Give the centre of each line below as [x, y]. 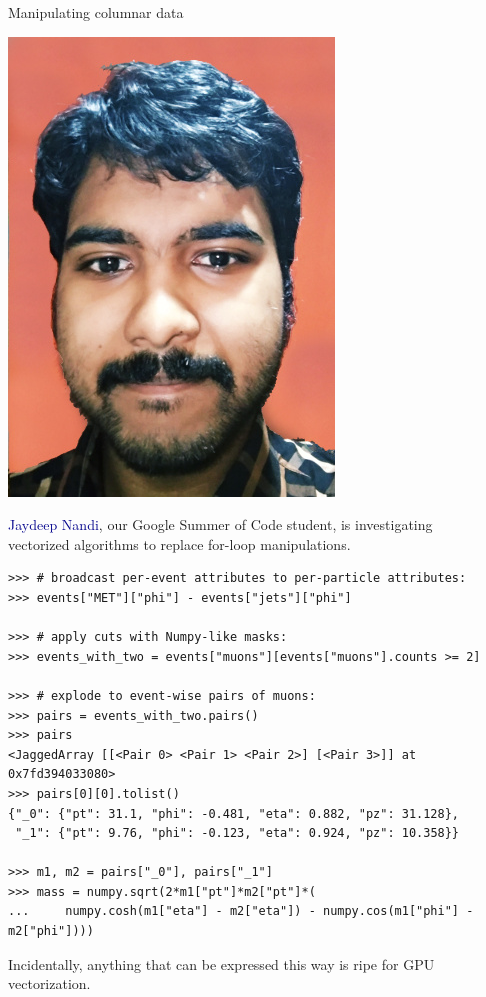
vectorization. [49, 983]
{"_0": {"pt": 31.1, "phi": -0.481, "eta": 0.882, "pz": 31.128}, [234, 813]
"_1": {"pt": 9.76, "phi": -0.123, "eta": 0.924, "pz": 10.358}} [237, 833]
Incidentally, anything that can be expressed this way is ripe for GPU [221, 963]
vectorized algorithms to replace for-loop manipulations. [179, 543]
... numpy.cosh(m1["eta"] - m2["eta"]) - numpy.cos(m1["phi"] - [241, 911]
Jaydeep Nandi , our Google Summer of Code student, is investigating [220, 524]
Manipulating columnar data [96, 12]
